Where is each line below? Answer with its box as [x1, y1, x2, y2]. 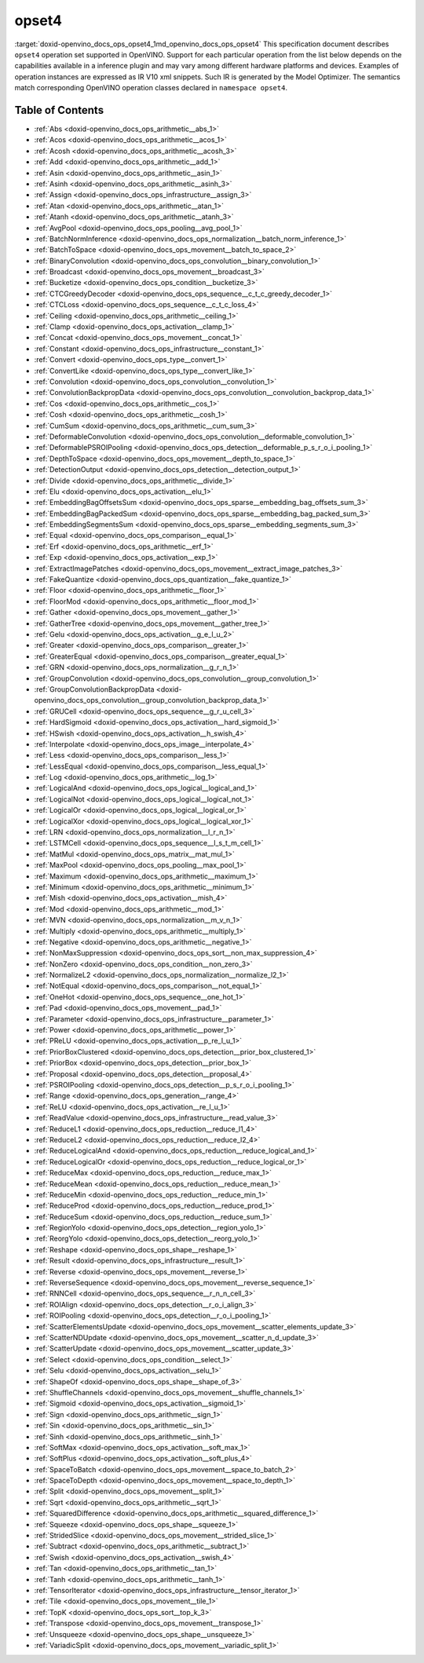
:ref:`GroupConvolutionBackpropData [34, 684, 155, 694]
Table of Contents [14, 103, 104, 117]
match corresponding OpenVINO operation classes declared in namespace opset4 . [14, 83, 288, 93]
